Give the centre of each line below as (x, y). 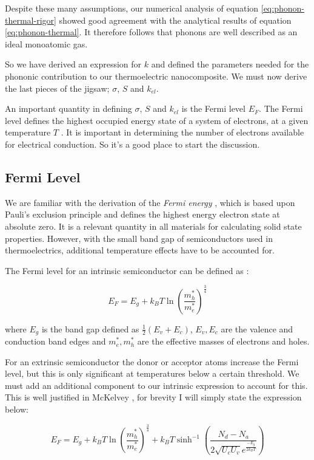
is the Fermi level (213, 108)
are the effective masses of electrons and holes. (223, 341)
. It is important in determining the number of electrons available (182, 132)
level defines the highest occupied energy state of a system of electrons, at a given (157, 120)
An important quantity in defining (68, 108)
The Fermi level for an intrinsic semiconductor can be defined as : (127, 270)
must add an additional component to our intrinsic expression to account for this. (156, 385)
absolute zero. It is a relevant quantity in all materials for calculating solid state (153, 226)
